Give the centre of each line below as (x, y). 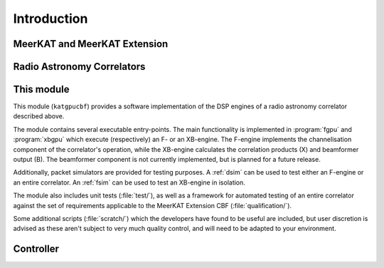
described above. (39, 116)
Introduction (50, 19)
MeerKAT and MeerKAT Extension (91, 44)
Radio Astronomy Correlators (79, 67)
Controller (36, 249)
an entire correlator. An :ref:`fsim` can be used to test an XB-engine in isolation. (129, 182)
